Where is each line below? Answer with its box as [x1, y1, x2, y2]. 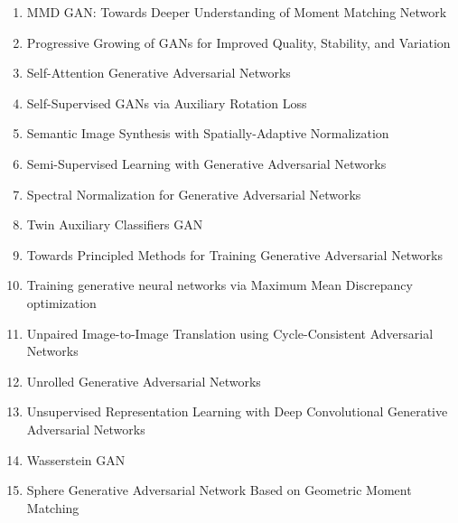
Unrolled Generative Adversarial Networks [26, 371, 261, 390]
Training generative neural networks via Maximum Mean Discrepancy [26, 276, 413, 294]
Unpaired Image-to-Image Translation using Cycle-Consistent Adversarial [26, 323, 434, 342]
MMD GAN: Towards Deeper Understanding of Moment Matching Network [26, 3, 447, 21]
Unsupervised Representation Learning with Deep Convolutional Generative [26, 402, 448, 421]
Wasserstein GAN [26, 450, 126, 469]
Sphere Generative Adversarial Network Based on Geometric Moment [26, 481, 412, 500]
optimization [26, 293, 97, 312]
